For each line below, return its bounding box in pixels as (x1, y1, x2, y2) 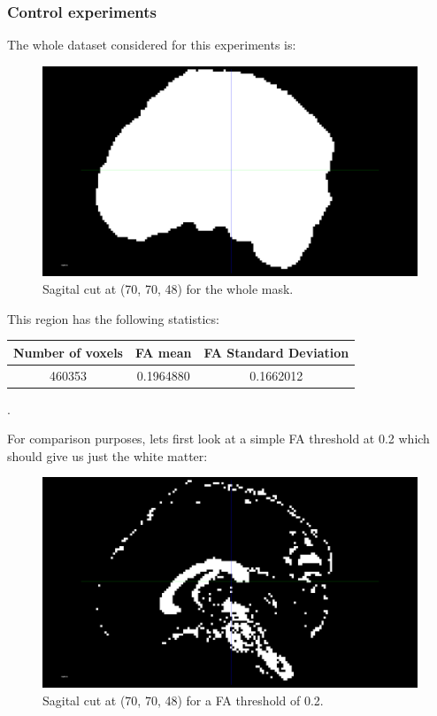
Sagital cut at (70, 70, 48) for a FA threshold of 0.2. (42, 690, 324, 709)
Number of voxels (13, 343, 123, 361)
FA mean (134, 343, 192, 361)
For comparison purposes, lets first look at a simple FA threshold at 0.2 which (7, 429, 430, 448)
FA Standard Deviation (203, 343, 349, 361)
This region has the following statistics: (7, 309, 219, 327)
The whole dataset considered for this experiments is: (7, 35, 296, 54)
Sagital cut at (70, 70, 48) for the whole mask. (42, 280, 294, 298)
